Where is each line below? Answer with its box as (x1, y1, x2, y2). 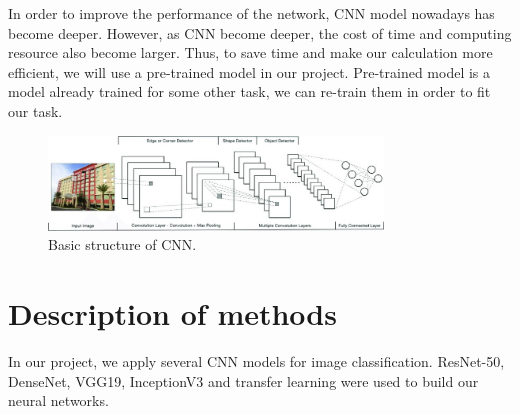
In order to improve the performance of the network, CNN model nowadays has (8, 3, 495, 23)
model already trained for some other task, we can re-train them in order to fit (8, 81, 491, 102)
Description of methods (8, 293, 337, 334)
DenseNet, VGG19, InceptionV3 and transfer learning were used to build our (8, 370, 479, 391)
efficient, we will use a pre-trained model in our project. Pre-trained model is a (8, 61, 491, 82)
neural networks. (8, 390, 109, 411)
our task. (8, 100, 63, 121)
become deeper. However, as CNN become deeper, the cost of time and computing (8, 22, 512, 43)
